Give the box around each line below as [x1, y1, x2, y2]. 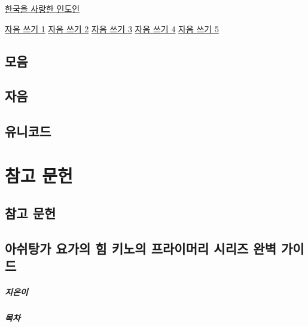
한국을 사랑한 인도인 [5, 2, 80, 14]
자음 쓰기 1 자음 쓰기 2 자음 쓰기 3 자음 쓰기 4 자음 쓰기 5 [5, 22, 219, 35]
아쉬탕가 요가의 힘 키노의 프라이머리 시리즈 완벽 [5, 239, 276, 258]
